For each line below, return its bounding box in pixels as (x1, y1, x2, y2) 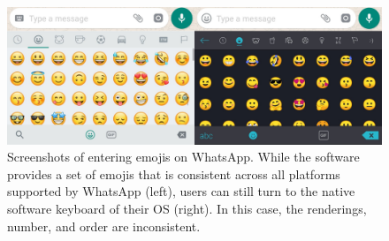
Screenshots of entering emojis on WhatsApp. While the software (7, 147, 360, 166)
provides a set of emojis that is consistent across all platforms (7, 164, 340, 183)
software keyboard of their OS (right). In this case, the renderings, (7, 200, 367, 218)
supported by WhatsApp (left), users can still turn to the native (7, 182, 355, 200)
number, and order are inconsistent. (7, 216, 201, 235)
